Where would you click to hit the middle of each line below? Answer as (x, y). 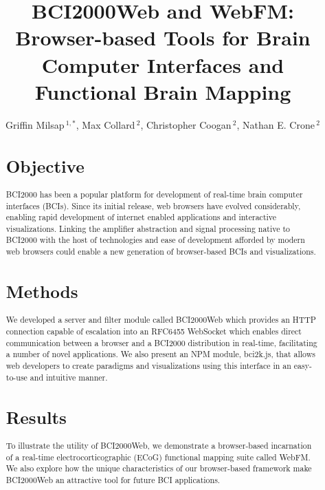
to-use (16, 377)
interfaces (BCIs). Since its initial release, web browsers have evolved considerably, (153, 205)
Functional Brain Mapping (163, 91)
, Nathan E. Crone (276, 124)
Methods (42, 291)
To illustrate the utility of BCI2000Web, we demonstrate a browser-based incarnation (159, 445)
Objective (45, 166)
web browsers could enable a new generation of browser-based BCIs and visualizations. (161, 252)
